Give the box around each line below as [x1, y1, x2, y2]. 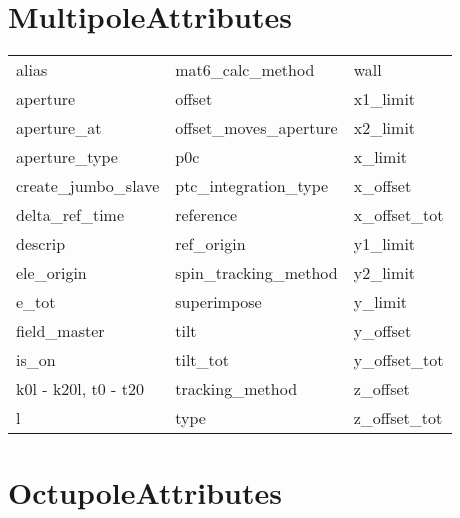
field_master [16, 319, 105, 343]
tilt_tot [175, 348, 230, 372]
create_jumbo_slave [16, 174, 160, 198]
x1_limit [353, 87, 416, 111]
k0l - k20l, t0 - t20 [16, 377, 144, 401]
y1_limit [353, 232, 416, 256]
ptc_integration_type [175, 174, 329, 198]
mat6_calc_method [175, 58, 315, 82]
